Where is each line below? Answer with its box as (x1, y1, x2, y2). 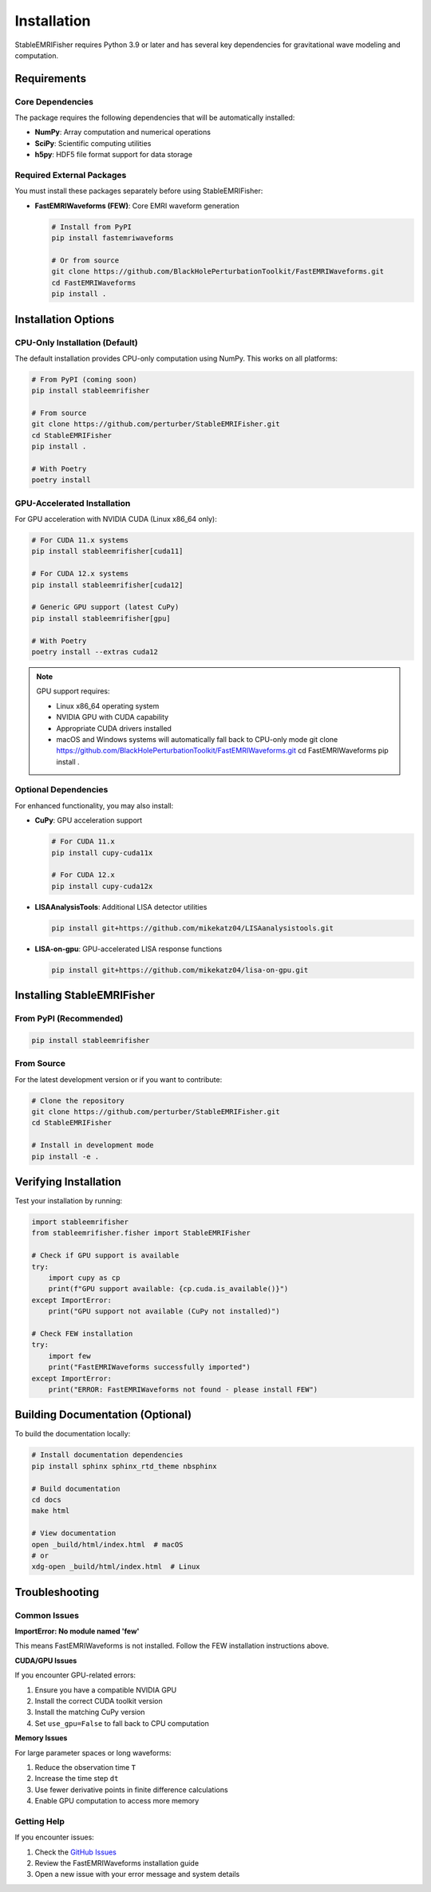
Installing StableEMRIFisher (14, 989, 156, 1002)
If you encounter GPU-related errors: (14, 1670, 136, 1680)
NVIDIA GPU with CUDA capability (56, 713, 169, 722)
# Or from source (51, 255, 120, 265)
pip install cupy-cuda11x (51, 848, 153, 857)
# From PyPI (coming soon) (31, 375, 137, 384)
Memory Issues (14, 1733, 68, 1743)
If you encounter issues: (14, 1832, 95, 1843)
